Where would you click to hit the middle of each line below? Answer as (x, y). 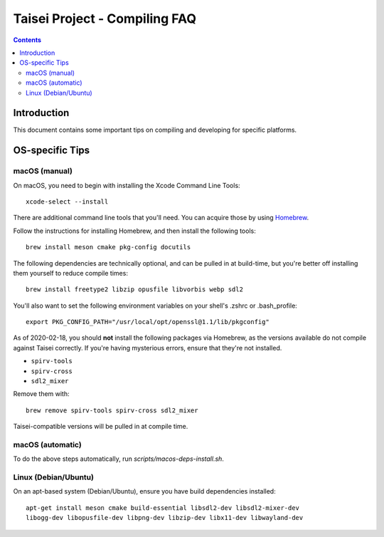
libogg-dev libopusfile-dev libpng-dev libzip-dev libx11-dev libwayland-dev (165, 518)
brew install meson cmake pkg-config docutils (108, 247)
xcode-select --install (67, 202)
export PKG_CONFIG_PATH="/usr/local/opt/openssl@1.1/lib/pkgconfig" (148, 322)
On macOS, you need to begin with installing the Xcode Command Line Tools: (127, 185)
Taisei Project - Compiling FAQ (105, 19)
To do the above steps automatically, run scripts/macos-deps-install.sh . (118, 459)
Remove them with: (42, 394)
